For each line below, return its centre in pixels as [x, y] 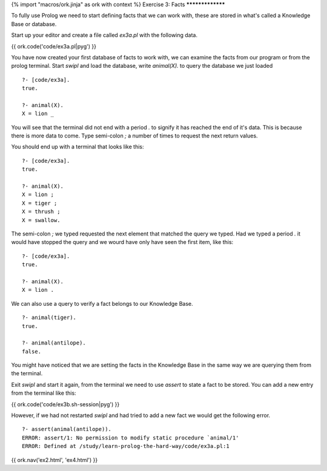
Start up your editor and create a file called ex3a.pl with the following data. [104, 35]
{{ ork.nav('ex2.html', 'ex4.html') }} [54, 459]
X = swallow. [41, 220]
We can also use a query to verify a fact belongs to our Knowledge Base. [102, 303]
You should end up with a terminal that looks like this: [78, 147]
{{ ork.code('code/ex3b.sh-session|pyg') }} [65, 404]
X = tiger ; [40, 203]
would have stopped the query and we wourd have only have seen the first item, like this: [122, 242]
